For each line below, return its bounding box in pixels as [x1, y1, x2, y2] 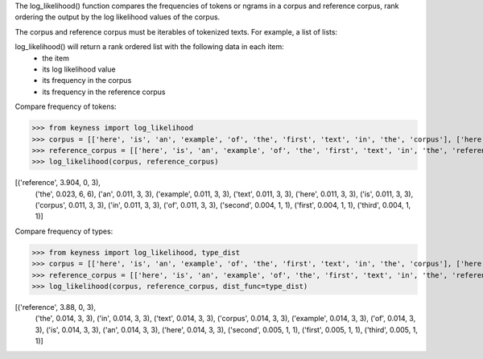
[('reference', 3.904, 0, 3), [14, 178, 101, 188]
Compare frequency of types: [14, 226, 114, 236]
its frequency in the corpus [42, 76, 132, 85]
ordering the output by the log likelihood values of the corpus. [14, 12, 221, 22]
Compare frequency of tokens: [14, 101, 117, 112]
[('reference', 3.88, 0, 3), [14, 302, 97, 312]
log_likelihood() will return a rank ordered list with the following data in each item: [14, 42, 285, 52]
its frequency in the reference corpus [42, 87, 166, 97]
